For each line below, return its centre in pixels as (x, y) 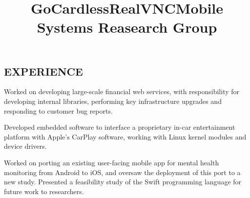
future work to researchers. (44, 191)
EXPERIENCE (43, 71)
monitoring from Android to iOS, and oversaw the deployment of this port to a (122, 172)
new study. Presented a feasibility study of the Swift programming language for (123, 182)
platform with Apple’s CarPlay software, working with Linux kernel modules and (125, 136)
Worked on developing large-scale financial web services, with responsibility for (122, 91)
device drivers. (25, 146)
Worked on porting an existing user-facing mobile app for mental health (112, 162)
